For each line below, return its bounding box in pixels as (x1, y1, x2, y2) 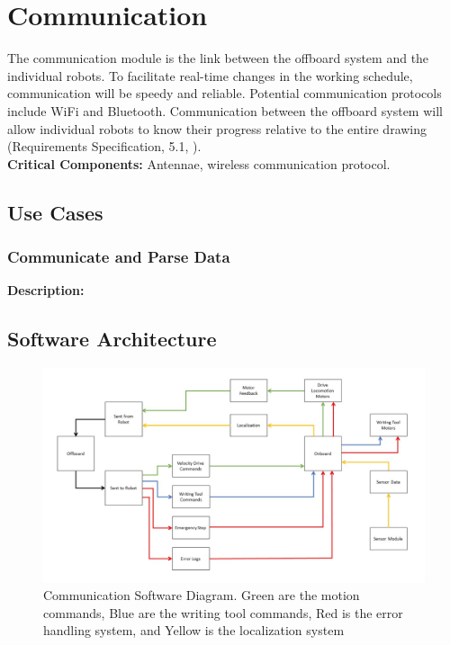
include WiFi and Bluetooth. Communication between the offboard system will (7, 101, 443, 120)
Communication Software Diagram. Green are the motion (43, 586, 360, 605)
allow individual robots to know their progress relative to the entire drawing (7, 119, 427, 138)
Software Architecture (7, 325, 217, 353)
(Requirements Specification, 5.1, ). (7, 137, 202, 156)
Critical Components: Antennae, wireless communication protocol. (7, 154, 391, 173)
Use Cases (7, 198, 103, 226)
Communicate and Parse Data (7, 245, 230, 267)
